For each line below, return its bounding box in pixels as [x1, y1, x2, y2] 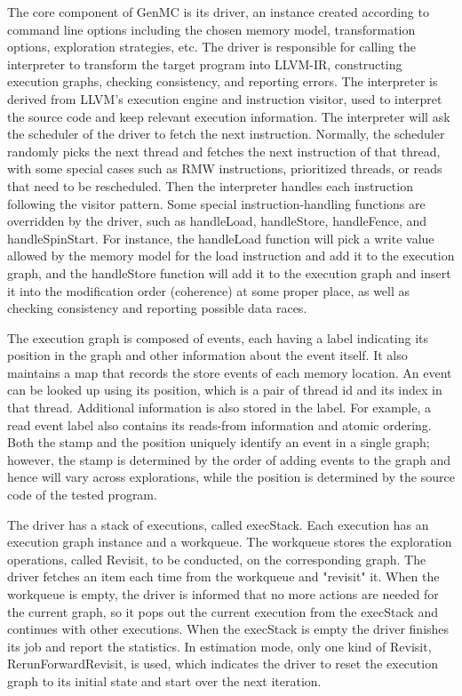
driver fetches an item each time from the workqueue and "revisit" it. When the [7, 567, 440, 586]
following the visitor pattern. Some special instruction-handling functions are [7, 194, 426, 212]
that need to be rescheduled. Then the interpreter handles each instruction [7, 176, 413, 195]
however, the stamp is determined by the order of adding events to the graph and [7, 450, 450, 468]
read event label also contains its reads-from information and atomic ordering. [7, 415, 432, 434]
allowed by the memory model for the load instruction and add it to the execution [7, 246, 455, 265]
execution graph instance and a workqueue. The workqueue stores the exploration [7, 532, 452, 551]
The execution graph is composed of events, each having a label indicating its [7, 328, 428, 347]
